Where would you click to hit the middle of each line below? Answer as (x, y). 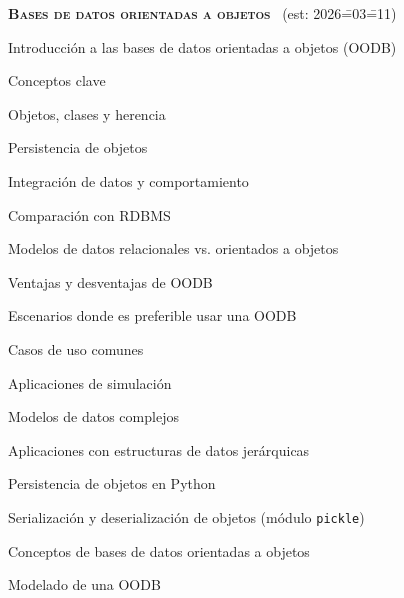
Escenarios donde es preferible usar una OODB (152, 315)
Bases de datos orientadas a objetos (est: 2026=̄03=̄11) (202, 13)
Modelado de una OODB (84, 584)
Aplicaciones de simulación (90, 382)
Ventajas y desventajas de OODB (110, 281)
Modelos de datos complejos (93, 416)
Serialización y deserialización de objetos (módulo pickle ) (186, 516)
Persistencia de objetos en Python (112, 483)
